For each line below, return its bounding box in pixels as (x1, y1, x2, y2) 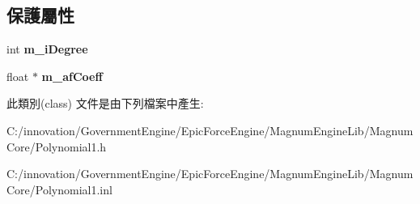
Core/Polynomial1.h (6, 138, 107, 155)
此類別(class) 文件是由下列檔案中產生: (6, 95, 204, 112)
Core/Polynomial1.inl (6, 181, 112, 198)
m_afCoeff (41, 67, 103, 84)
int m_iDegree (6, 40, 88, 57)
